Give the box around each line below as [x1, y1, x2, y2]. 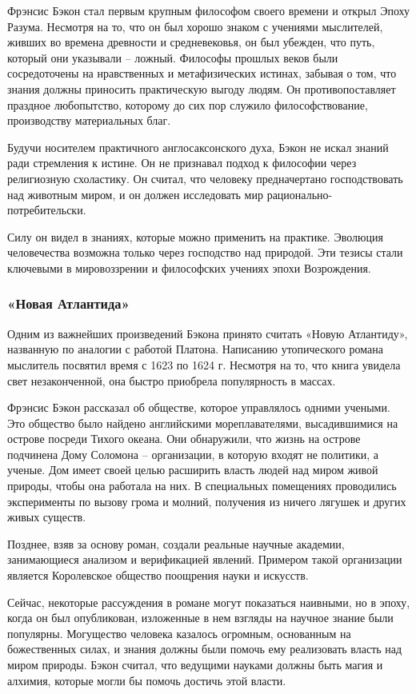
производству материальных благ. [7, 112, 171, 129]
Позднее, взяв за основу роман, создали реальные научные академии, [7, 535, 345, 552]
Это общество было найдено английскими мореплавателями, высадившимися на [7, 414, 398, 431]
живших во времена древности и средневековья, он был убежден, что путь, [7, 34, 375, 50]
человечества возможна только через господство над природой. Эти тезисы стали [7, 244, 403, 261]
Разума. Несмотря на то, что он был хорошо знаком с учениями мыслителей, [7, 18, 383, 34]
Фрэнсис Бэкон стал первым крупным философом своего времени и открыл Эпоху [7, 2, 410, 18]
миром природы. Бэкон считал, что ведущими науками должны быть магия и [7, 656, 383, 672]
